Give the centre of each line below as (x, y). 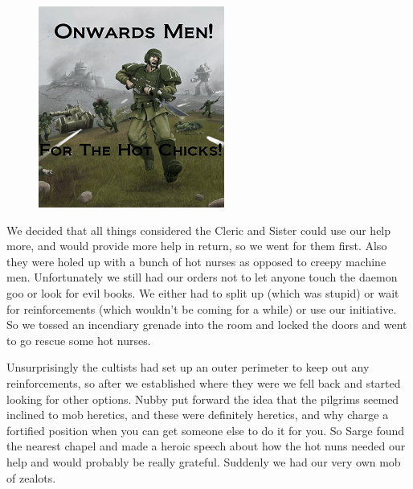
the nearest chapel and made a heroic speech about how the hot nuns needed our (206, 446)
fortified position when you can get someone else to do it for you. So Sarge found (206, 430)
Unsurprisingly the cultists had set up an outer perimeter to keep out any (188, 367)
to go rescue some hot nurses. (79, 340)
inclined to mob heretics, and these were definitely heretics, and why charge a (198, 415)
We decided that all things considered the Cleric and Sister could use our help (199, 230)
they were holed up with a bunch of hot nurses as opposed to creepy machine (196, 261)
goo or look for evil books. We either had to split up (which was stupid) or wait (203, 292)
